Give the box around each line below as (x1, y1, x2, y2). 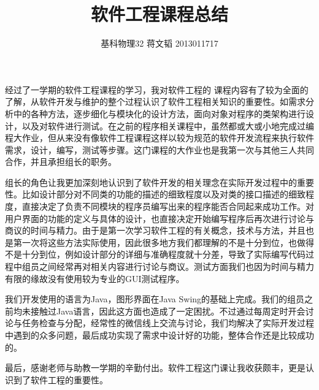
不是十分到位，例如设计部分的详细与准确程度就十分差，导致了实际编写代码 (5, 248, 306, 261)
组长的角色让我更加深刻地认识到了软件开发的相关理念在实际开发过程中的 (5, 175, 297, 188)
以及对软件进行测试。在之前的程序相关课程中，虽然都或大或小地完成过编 (21, 119, 314, 132)
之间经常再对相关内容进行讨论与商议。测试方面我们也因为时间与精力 (39, 260, 314, 273)
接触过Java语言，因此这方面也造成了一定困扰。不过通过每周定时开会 (30, 304, 306, 317)
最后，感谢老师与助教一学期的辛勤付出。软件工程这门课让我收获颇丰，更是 (5, 361, 306, 374)
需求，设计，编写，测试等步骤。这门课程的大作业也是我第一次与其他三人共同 (5, 143, 314, 156)
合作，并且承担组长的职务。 (5, 155, 117, 168)
